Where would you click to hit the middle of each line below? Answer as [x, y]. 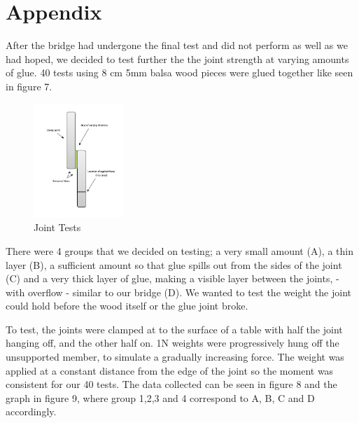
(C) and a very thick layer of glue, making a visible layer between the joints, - [173, 278]
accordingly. [31, 411]
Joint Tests [57, 227]
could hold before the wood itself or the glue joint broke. [127, 306]
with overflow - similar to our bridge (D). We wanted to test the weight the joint [178, 292]
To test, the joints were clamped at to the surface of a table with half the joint [174, 329]
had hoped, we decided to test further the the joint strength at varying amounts [177, 58]
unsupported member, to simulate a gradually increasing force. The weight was [175, 357]
